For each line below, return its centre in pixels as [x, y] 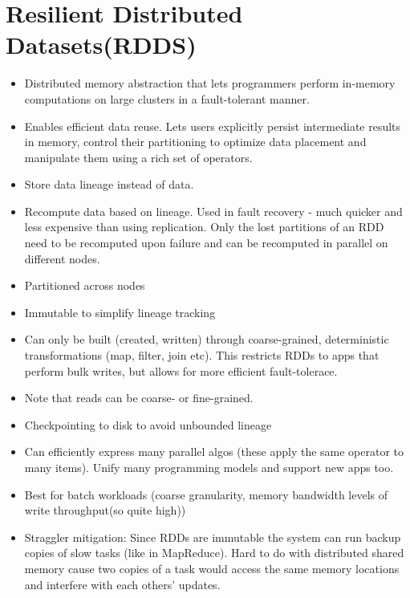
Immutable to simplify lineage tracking [120, 312]
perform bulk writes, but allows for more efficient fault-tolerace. [181, 370]
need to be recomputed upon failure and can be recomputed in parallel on [206, 243]
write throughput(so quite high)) [105, 510]
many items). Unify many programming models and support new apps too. [209, 467]
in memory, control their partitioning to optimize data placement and [195, 142]
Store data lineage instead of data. [109, 184]
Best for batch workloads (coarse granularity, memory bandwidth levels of [206, 494]
